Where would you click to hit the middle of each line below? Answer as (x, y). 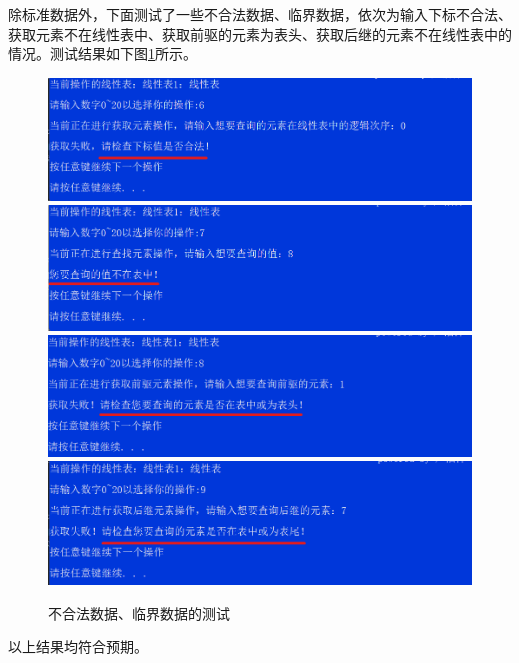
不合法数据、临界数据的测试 (139, 612)
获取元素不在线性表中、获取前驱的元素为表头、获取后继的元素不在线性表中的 (260, 33)
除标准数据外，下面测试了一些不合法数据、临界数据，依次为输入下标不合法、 (260, 14)
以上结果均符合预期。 (78, 646)
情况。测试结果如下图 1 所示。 (102, 53)
